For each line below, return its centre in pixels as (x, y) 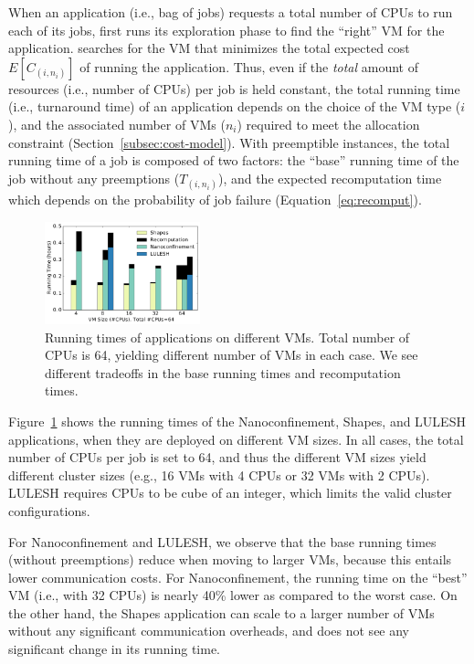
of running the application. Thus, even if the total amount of (249, 66)
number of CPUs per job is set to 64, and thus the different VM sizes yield (217, 457)
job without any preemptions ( (94, 178)
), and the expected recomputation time (330, 178)
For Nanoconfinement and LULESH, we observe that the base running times (222, 541)
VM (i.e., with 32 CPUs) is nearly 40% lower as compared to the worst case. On (233, 595)
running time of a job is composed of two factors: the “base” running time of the (234, 160)
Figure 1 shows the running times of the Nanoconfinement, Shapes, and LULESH (237, 421)
